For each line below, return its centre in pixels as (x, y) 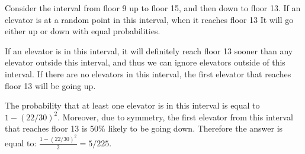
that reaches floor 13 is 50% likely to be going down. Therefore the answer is (144, 128)
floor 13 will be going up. (50, 85)
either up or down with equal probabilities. (83, 31)
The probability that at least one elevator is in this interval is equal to (132, 105)
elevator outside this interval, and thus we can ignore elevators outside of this (145, 62)
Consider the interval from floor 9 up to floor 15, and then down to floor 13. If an (153, 8)
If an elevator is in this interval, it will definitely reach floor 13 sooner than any (149, 50)
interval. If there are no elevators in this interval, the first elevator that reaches (148, 73)
